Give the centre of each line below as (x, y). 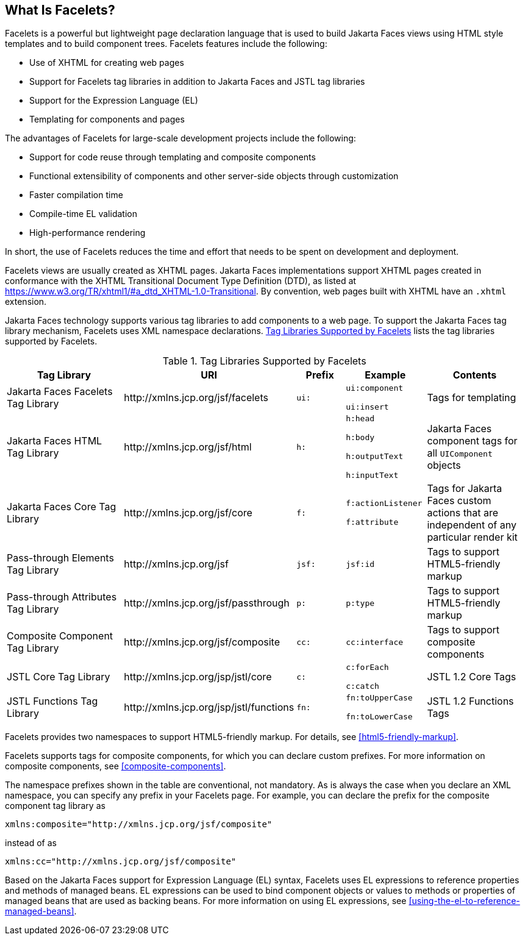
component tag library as (55, 806)
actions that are (463, 513)
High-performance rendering (87, 233)
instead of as (31, 843)
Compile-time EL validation (83, 214)
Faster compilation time (76, 195)
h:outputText (375, 457)
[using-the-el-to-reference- (464, 901)
